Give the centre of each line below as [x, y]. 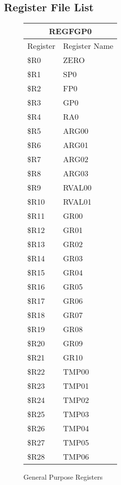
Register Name [88, 46]
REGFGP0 [70, 31]
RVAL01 [77, 202]
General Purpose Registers [63, 477]
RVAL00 [77, 188]
